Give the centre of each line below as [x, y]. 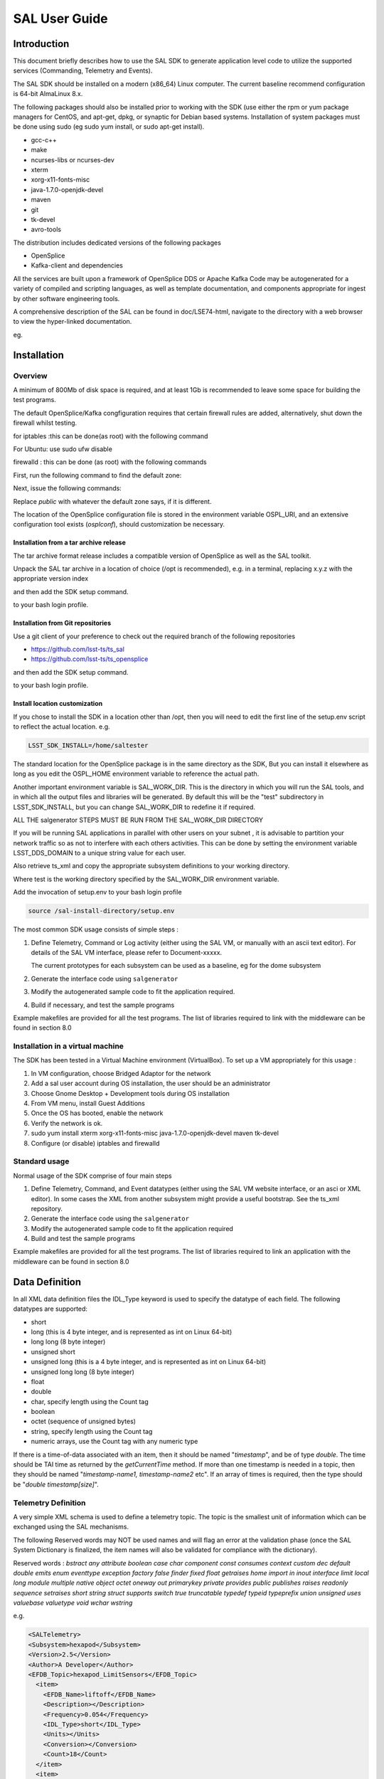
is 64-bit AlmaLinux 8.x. [48, 94]
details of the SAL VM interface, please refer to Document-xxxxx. [127, 952]
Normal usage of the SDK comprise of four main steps [92, 1176]
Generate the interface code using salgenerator [105, 978]
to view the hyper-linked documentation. [73, 322]
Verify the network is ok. [67, 1123]
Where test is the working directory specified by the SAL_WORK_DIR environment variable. [146, 879]
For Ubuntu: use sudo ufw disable [63, 449]
